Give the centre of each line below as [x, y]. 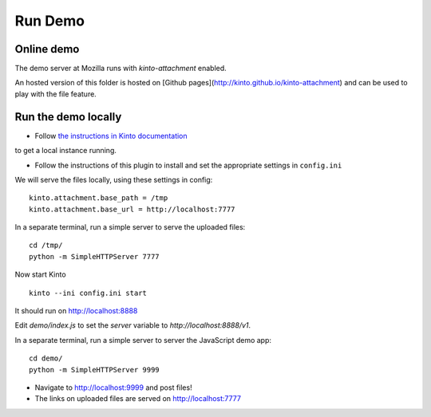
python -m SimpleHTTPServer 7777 [94, 256]
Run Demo [50, 21]
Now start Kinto [41, 274]
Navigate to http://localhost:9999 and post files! [113, 387]
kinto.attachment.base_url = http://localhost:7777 [132, 209]
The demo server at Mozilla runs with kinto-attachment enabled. [121, 69]
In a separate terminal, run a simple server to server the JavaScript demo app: [143, 340]
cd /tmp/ [46, 246]
